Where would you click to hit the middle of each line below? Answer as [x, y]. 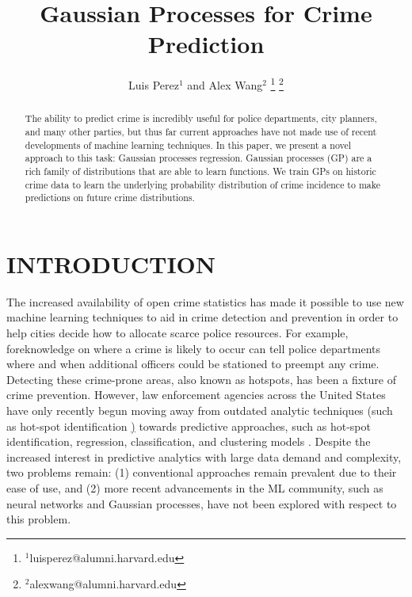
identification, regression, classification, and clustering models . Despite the [189, 441]
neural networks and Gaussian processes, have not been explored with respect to [202, 503]
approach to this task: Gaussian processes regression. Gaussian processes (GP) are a [198, 158]
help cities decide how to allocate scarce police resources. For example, [177, 333]
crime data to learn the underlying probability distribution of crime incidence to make [202, 184]
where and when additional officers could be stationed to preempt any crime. [193, 364]
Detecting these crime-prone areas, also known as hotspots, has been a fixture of [202, 379]
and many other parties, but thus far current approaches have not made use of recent [201, 132]
